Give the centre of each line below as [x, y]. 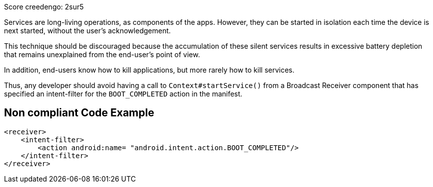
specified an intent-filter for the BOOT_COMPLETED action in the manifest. [123, 94]
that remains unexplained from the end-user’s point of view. [102, 54]
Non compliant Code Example [79, 113]
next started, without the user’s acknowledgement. [87, 31]
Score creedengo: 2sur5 [44, 7]
